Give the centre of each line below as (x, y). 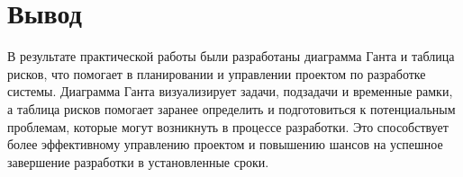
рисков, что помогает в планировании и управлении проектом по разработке (217, 73)
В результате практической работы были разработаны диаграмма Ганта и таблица (231, 56)
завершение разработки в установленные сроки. (138, 161)
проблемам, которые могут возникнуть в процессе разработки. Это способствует (228, 126)
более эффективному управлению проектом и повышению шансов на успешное (225, 144)
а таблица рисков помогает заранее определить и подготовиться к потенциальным (231, 108)
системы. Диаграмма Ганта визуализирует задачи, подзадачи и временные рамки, (230, 91)
